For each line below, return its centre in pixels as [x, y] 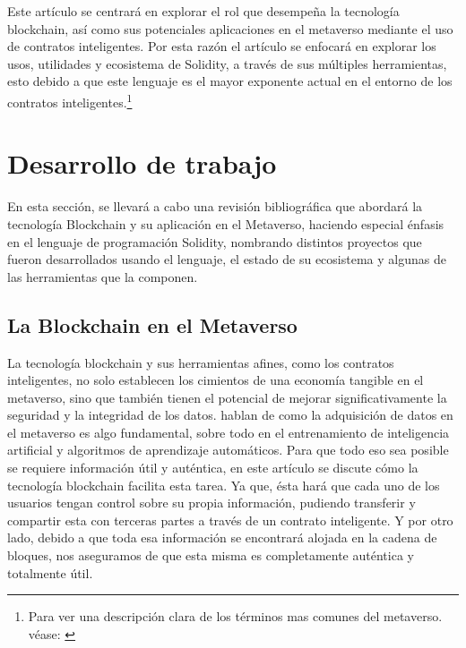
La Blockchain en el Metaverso [152, 324]
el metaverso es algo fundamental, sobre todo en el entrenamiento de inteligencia [229, 432]
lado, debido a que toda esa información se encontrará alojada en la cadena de [222, 537]
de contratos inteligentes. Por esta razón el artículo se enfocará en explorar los [222, 46]
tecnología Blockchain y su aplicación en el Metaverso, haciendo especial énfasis [226, 223]
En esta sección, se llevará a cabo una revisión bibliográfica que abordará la [215, 206]
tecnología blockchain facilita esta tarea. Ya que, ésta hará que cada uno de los [224, 485]
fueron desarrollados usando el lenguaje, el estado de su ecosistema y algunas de [227, 259]
